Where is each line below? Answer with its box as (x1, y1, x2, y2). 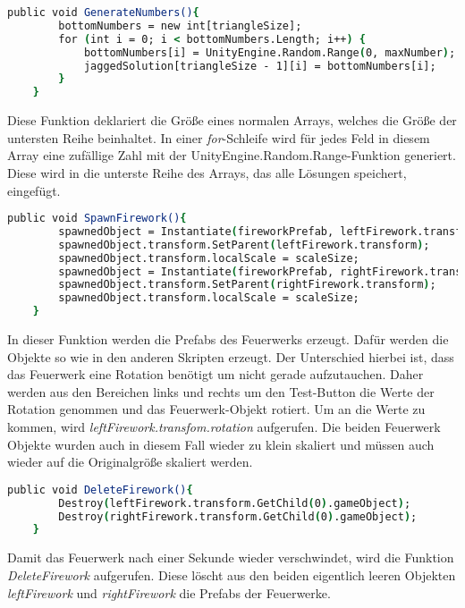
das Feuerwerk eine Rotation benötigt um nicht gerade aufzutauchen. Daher (7, 365, 424, 384)
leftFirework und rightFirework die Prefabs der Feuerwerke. (7, 583, 331, 602)
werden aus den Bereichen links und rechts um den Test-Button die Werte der (7, 382, 435, 401)
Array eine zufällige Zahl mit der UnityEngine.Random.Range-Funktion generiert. (7, 146, 456, 165)
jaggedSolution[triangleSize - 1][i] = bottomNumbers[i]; (83, 59, 436, 72)
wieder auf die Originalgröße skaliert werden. (7, 452, 253, 471)
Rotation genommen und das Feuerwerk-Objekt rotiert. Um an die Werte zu (7, 400, 426, 418)
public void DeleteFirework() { (7, 483, 193, 496)
